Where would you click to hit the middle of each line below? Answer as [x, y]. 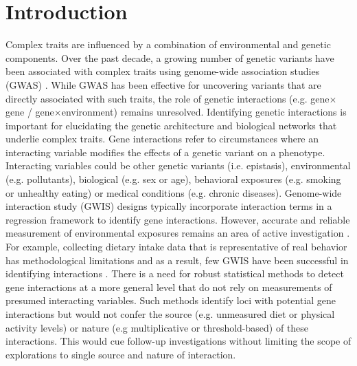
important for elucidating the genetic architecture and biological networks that [171, 125]
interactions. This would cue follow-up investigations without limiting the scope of [178, 341]
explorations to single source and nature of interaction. [121, 354]
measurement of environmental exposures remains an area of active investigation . [178, 233]
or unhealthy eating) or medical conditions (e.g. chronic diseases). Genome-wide [174, 192]
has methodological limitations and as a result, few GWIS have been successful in [177, 260]
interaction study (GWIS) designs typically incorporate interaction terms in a [169, 206]
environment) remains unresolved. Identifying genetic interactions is [204, 112]
